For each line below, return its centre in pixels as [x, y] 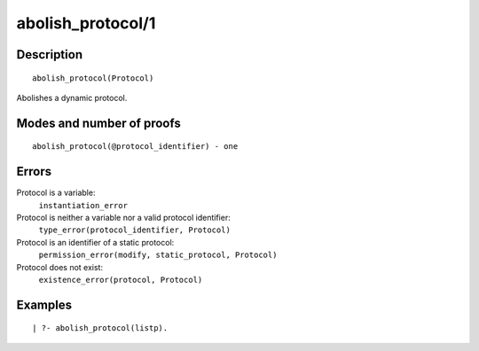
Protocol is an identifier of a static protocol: [95, 242]
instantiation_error [83, 205]
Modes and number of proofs [98, 123]
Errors [34, 172]
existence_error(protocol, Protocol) [121, 280]
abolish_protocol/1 [86, 23]
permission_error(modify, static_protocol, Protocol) [158, 255]
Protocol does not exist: [60, 267]
